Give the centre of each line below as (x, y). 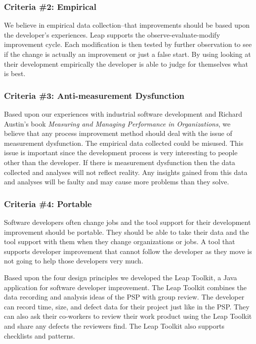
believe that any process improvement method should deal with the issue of (118, 133)
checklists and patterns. (40, 335)
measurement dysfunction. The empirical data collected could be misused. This (124, 143)
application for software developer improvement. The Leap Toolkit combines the (125, 287)
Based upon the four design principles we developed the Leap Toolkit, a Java (121, 277)
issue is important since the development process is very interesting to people (121, 152)
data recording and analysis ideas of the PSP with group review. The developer (124, 297)
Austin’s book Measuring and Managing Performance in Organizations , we (117, 123)
